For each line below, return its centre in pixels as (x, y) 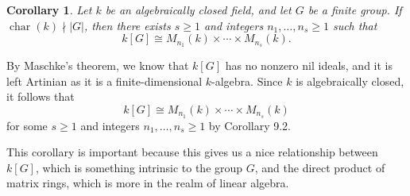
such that (355, 25)
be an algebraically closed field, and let (198, 10)
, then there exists (128, 25)
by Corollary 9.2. (250, 125)
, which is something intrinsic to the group (139, 167)
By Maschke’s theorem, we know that (98, 65)
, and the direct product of (320, 167)
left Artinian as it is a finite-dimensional (104, 81)
